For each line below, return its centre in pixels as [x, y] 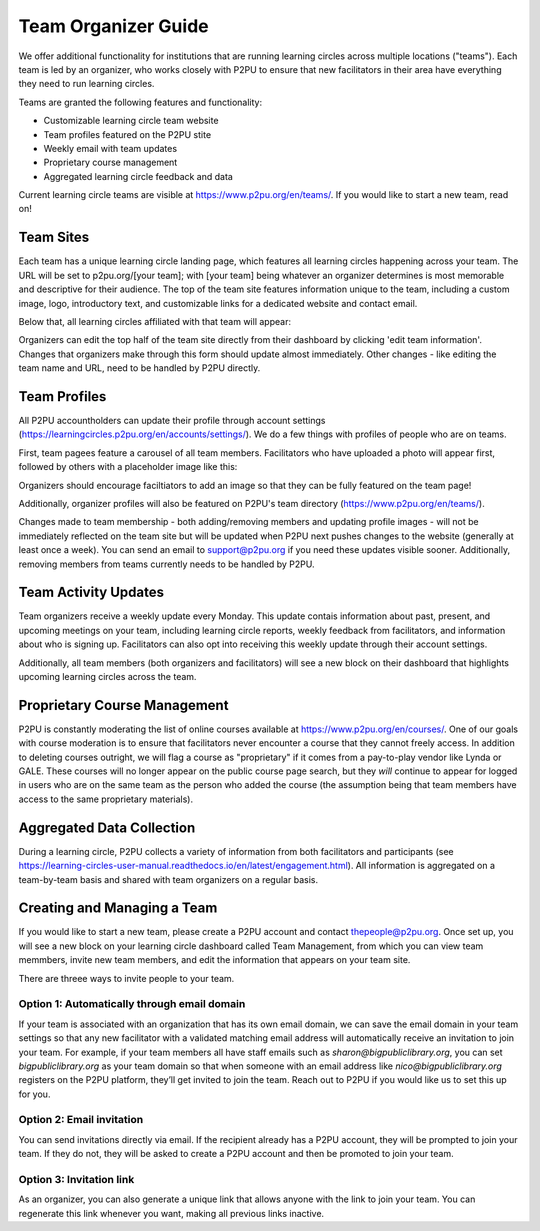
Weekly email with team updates [110, 148]
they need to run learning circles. [86, 84]
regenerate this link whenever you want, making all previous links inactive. [171, 1213]
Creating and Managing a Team [118, 908]
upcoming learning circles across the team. [107, 676]
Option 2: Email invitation [81, 1120]
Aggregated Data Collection [107, 827]
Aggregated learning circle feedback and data [138, 176]
